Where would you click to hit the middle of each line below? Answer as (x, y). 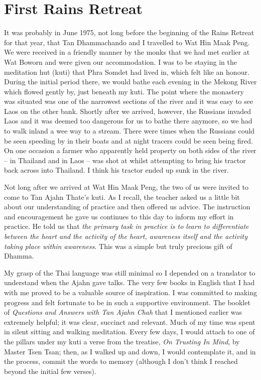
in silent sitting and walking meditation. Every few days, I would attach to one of (129, 332)
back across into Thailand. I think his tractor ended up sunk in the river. (116, 170)
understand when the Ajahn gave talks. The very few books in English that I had (129, 282)
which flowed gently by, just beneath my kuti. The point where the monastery (124, 91)
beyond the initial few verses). (50, 371)
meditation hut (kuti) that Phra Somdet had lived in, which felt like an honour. (127, 72)
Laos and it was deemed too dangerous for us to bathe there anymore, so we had (128, 121)
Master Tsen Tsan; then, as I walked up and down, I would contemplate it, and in (130, 351)
